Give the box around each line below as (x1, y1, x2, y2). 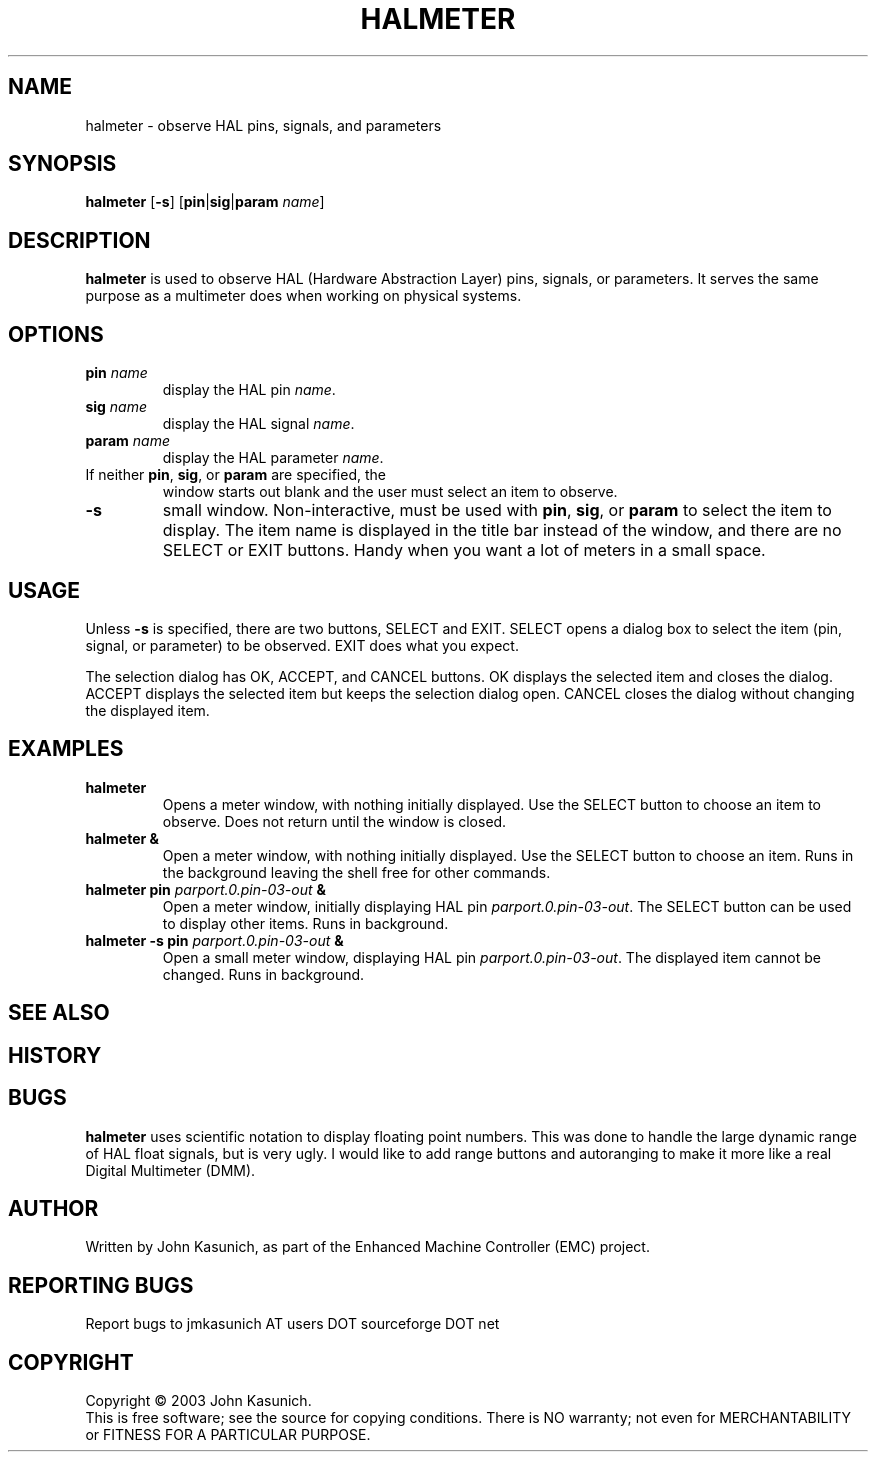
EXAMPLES (8, 736, 124, 762)
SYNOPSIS (8, 151, 117, 177)
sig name (85, 398, 148, 416)
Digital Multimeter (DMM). (85, 1161, 256, 1179)
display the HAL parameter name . (162, 449, 384, 467)
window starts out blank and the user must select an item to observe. (162, 483, 618, 501)
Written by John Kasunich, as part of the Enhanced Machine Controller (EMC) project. (85, 1238, 650, 1256)
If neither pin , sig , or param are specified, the (85, 466, 386, 484)
